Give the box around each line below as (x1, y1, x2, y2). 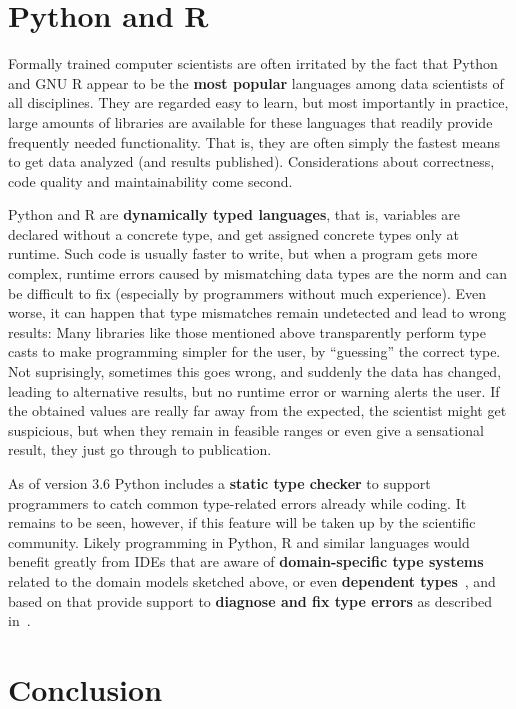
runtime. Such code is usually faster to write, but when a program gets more (8, 243, 478, 264)
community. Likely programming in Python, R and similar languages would (8, 531, 470, 552)
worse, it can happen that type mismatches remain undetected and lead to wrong (8, 302, 507, 323)
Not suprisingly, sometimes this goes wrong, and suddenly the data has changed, (8, 361, 502, 382)
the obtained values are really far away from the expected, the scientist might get (8, 400, 507, 421)
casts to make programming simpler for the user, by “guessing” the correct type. (8, 341, 501, 362)
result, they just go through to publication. (8, 439, 272, 460)
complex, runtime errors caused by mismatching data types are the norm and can (8, 263, 508, 284)
